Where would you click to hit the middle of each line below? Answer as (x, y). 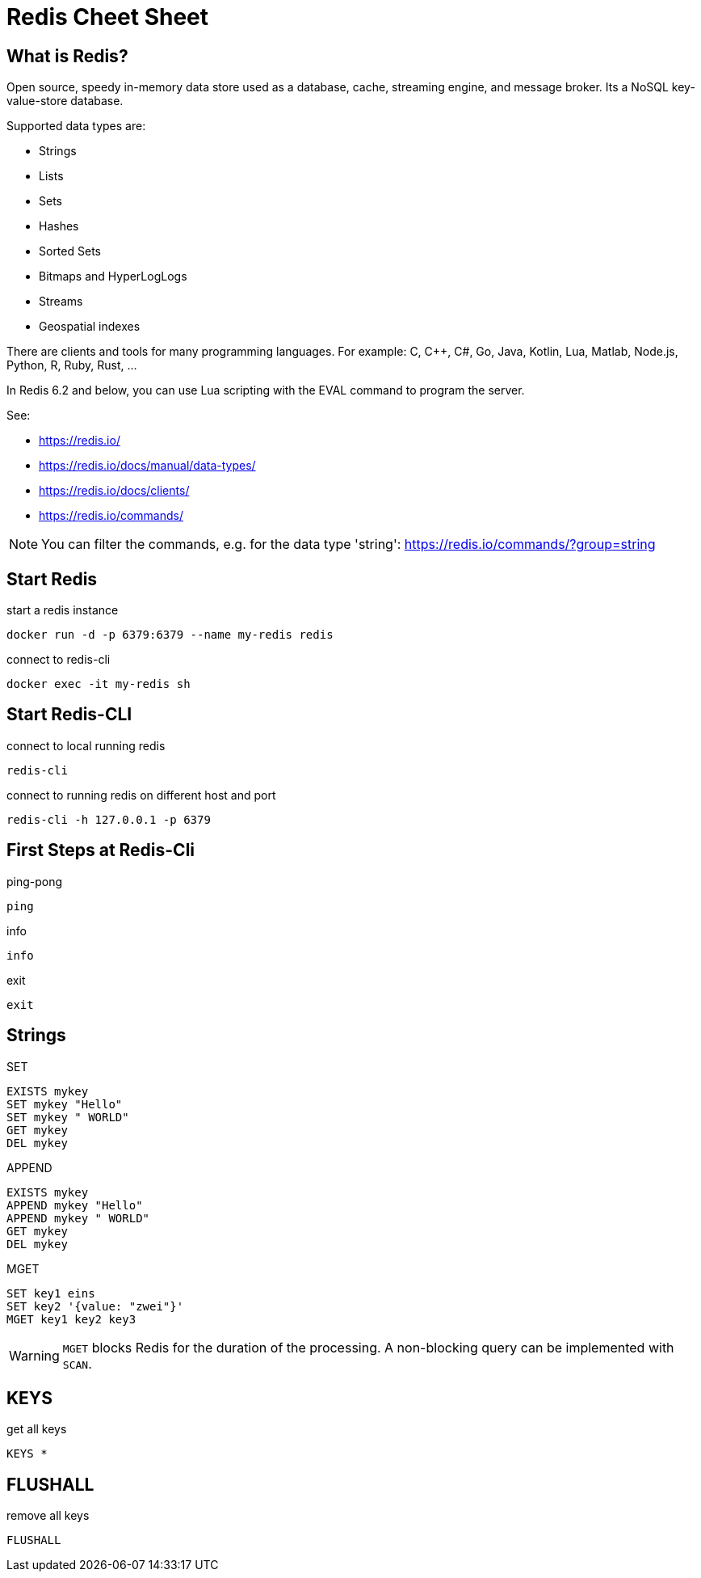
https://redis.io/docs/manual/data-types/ (147, 466)
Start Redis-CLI (69, 715)
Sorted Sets (70, 251)
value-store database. (65, 101)
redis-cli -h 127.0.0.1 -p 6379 (109, 819)
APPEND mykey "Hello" (75, 1205)
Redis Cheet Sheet (108, 17)
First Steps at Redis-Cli (101, 850)
